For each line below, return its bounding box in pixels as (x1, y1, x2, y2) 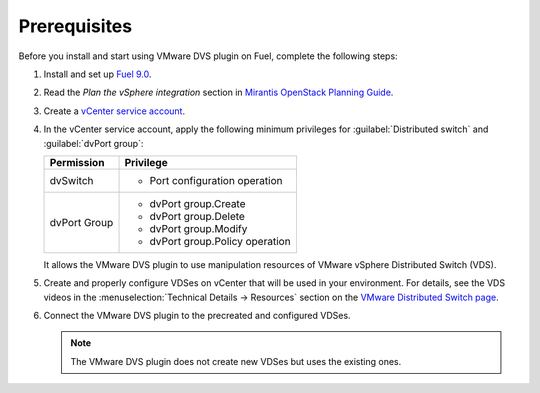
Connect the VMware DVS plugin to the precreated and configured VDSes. (43, 310, 351, 322)
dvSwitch (49, 173, 94, 187)
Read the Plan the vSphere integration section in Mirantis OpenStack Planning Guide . (43, 86, 394, 99)
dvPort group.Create (149, 196, 246, 210)
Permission (49, 155, 105, 169)
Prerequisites (18, 15, 133, 37)
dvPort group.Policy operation (149, 234, 291, 248)
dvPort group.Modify (149, 221, 248, 235)
